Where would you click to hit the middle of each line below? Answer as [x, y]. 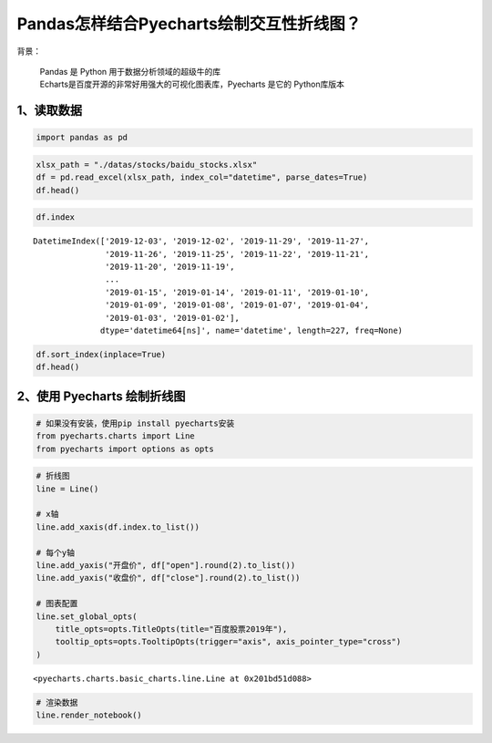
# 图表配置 [57, 604]
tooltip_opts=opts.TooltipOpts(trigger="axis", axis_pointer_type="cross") [228, 642]
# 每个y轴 [55, 552]
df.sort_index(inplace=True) [101, 354]
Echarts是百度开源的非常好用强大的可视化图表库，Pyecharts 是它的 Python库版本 [192, 84]
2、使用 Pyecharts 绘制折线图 [101, 396]
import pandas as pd [82, 138]
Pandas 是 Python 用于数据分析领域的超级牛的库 [130, 71]
